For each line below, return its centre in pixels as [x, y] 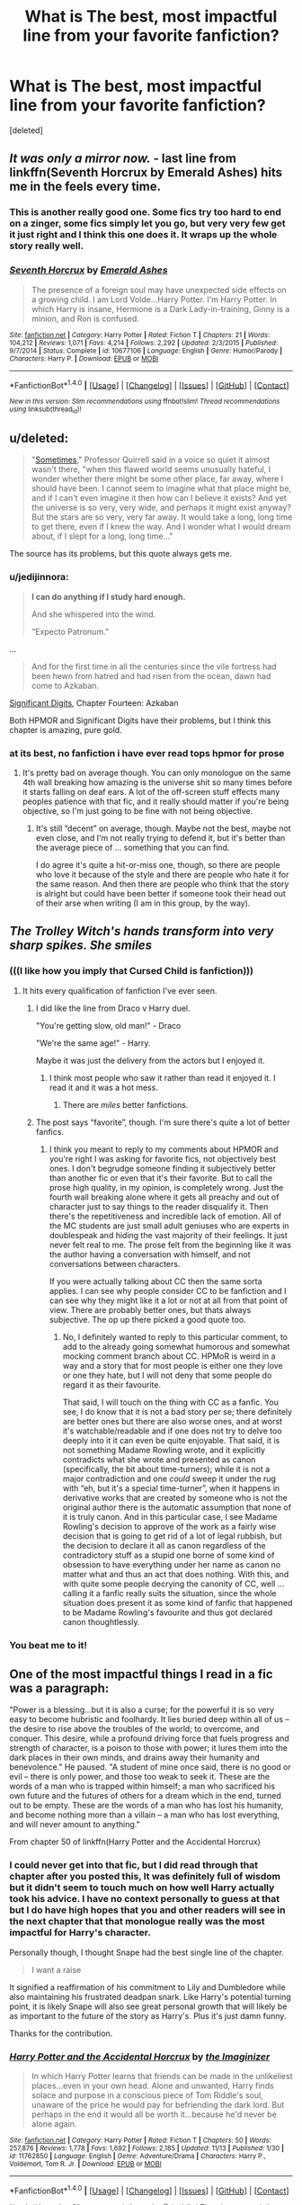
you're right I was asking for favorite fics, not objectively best [163, 1158]
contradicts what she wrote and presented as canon [159, 1460]
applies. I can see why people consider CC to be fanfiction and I [168, 1290]
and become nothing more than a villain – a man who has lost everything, [145, 1815]
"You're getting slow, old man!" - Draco [108, 1025]
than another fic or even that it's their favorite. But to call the [160, 1178]
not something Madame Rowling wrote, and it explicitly [164, 1450]
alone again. [54, 2123]
